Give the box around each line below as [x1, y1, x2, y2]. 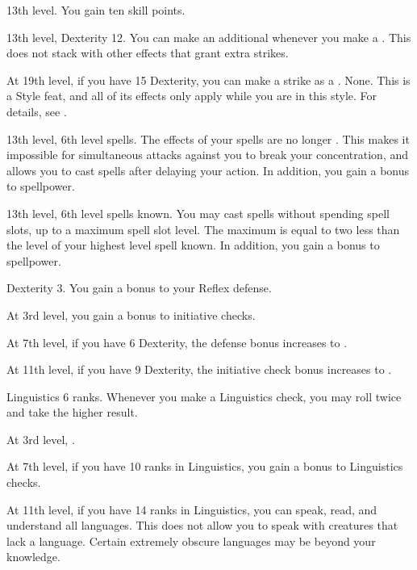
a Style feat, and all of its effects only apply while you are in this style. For [6, 87, 377, 104]
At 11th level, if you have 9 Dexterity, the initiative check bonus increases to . [6, 361, 392, 378]
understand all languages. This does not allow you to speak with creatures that [6, 517, 398, 534]
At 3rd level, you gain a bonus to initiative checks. [6, 306, 256, 323]
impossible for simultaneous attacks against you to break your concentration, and [6, 146, 409, 163]
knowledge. [6, 548, 60, 565]
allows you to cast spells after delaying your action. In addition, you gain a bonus [6, 161, 410, 178]
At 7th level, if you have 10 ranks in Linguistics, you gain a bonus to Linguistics [6, 458, 403, 475]
